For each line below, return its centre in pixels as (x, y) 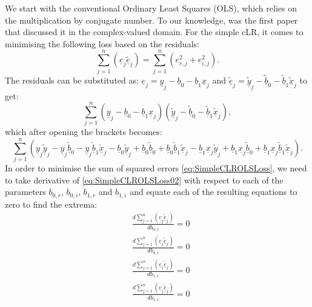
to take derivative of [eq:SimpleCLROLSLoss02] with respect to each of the (144, 180)
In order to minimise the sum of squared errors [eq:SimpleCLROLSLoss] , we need (156, 168)
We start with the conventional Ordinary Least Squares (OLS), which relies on (151, 8)
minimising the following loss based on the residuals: (102, 43)
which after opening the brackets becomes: (84, 132)
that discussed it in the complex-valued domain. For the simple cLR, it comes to (154, 32)
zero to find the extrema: (51, 204)
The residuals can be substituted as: (72, 80)
